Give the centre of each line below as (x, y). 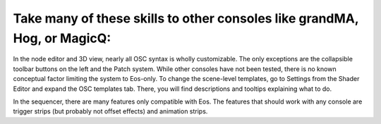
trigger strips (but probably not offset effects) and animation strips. (110, 111)
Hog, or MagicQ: (62, 38)
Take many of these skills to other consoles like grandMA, (186, 18)
